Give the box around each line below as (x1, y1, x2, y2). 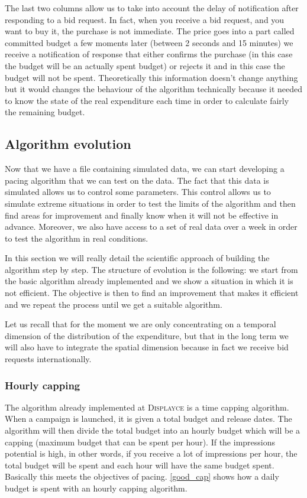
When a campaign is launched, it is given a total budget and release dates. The (5, 412, 292, 425)
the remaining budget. (5, 106, 85, 118)
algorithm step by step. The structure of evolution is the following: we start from (5, 263, 298, 275)
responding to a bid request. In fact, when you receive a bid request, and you (5, 13, 285, 25)
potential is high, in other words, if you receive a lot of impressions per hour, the (5, 447, 298, 460)
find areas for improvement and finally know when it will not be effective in (5, 209, 279, 221)
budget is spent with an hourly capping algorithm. (5, 482, 188, 494)
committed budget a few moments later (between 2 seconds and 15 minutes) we (5, 36, 293, 48)
